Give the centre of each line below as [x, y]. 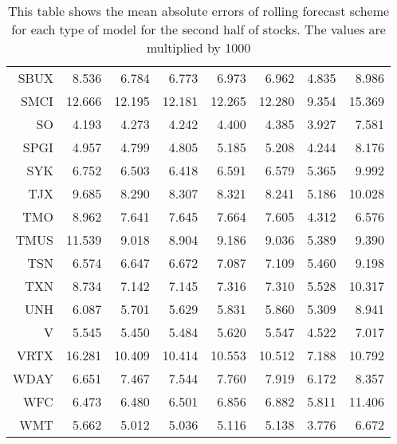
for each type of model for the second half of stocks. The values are [198, 29]
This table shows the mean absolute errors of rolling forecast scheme [198, 11]
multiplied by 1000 [198, 47]
